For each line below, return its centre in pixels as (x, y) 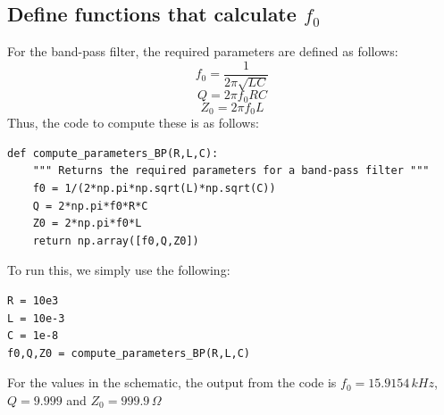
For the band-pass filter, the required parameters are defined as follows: (203, 51)
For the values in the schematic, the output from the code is (172, 382)
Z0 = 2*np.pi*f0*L (87, 224)
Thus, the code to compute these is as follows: (133, 123)
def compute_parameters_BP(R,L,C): (113, 153)
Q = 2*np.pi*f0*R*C (90, 206)
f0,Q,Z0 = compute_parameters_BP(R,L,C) (129, 353)
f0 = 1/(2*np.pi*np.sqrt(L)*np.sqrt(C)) (154, 188)
